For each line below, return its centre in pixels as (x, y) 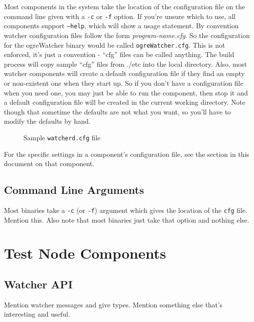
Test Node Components (85, 253)
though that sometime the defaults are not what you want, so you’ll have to (117, 111)
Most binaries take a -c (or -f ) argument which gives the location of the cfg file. (126, 210)
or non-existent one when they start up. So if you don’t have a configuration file (124, 83)
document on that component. (49, 163)
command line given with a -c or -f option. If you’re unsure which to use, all (120, 16)
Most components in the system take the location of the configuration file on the (125, 6)
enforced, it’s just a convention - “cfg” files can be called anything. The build (119, 54)
